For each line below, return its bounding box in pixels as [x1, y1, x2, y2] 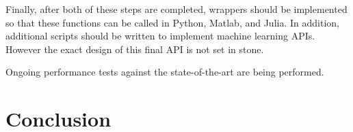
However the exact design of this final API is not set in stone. [5, 42, 264, 56]
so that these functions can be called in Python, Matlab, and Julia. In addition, [5, 15, 339, 29]
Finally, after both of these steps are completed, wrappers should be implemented [5, 2, 348, 16]
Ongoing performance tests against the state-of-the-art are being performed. [5, 65, 324, 79]
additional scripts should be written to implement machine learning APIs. [5, 29, 315, 43]
